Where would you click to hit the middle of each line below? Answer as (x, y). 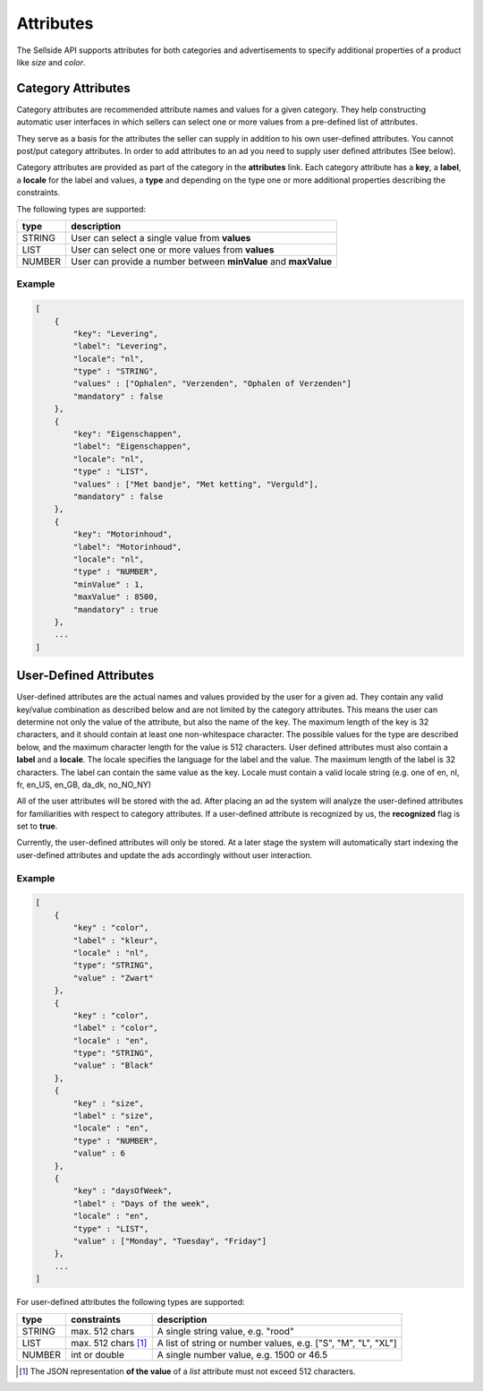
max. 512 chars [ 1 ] (109, 1343)
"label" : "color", (115, 1028)
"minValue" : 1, (109, 584)
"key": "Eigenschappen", (127, 434)
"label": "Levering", (120, 346)
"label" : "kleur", (115, 940)
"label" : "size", (113, 1116)
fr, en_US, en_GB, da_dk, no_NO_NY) (84, 785)
